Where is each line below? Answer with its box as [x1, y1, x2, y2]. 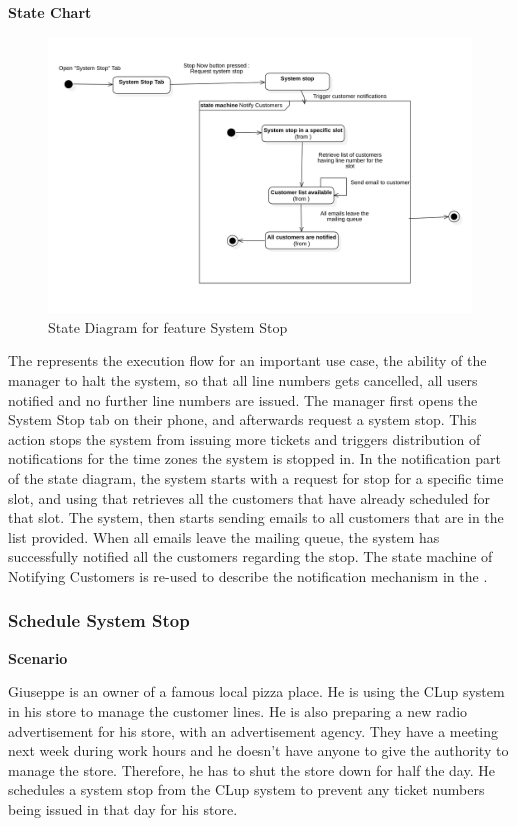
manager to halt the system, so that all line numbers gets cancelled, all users [8, 369, 478, 390]
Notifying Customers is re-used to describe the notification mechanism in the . [8, 565, 488, 586]
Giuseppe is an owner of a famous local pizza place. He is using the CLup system [8, 681, 505, 702]
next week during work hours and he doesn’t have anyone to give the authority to [8, 740, 509, 761]
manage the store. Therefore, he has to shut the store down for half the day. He [8, 759, 495, 780]
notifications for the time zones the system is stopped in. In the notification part [8, 448, 501, 469]
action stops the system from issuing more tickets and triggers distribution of [8, 428, 481, 449]
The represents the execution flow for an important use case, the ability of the [8, 350, 487, 371]
